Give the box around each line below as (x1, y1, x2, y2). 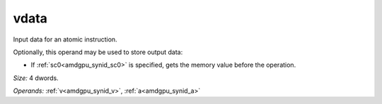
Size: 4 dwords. (13, 74, 59, 82)
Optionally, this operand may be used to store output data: (13, 48, 183, 56)
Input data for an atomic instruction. (13, 35, 117, 44)
